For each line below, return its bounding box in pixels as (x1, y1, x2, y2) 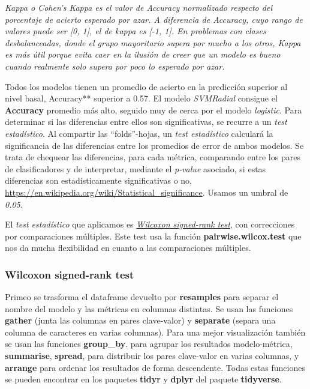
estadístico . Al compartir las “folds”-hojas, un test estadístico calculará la (5, 127, 273, 139)
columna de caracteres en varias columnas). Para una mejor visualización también (5, 325, 306, 338)
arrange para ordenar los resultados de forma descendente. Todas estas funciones (5, 361, 305, 373)
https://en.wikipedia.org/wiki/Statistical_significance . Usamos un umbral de (5, 185, 288, 198)
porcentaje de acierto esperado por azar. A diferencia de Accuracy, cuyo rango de (5, 13, 303, 25)
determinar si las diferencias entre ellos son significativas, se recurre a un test (5, 115, 287, 128)
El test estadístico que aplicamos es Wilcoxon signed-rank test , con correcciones (5, 218, 295, 231)
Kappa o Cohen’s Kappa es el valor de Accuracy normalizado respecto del (5, 1, 272, 13)
